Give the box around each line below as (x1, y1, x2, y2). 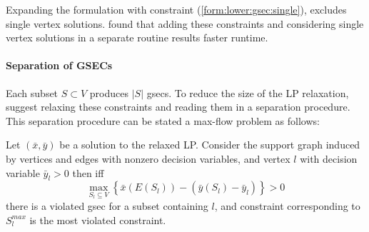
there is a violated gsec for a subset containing (6, 198, 208, 213)
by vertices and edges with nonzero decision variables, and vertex (6, 151, 290, 166)
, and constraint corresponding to (214, 198, 360, 213)
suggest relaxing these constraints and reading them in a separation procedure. (6, 99, 350, 114)
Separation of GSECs (6, 58, 113, 73)
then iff (72, 165, 104, 180)
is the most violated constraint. (29, 212, 166, 227)
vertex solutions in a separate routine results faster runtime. (6, 30, 268, 45)
